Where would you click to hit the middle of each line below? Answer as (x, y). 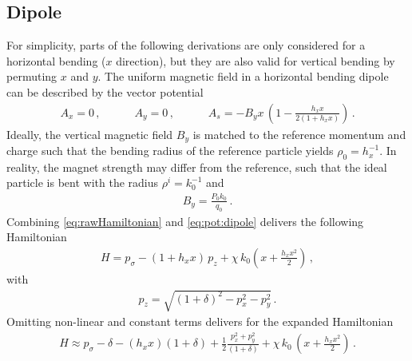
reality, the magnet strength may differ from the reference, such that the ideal (197, 167)
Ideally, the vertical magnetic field (90, 134)
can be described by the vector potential (105, 91)
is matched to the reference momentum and (299, 134)
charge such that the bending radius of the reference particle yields (170, 151)
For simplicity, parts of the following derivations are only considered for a (186, 45)
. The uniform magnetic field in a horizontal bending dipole (243, 76)
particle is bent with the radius (83, 182)
